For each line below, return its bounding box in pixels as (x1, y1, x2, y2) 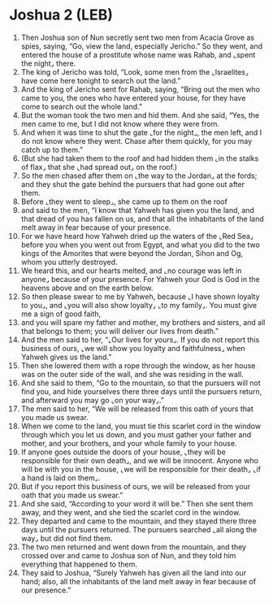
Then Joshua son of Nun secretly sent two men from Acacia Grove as (20, 33, 255, 42)
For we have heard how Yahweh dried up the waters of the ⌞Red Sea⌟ (20, 231, 254, 241)
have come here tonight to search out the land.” (20, 76, 181, 85)
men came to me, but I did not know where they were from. (20, 119, 220, 128)
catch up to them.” (20, 145, 84, 154)
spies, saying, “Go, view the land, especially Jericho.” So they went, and (20, 41, 263, 50)
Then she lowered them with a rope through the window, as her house (20, 360, 256, 371)
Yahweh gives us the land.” (20, 352, 112, 362)
